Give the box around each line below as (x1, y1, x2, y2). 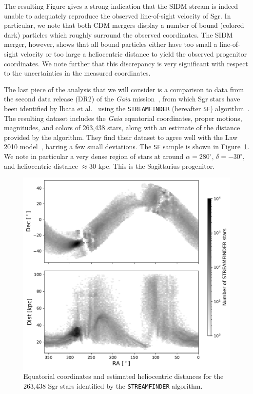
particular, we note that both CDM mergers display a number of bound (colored (4, 20, 244, 30)
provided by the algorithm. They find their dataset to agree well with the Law (4, 132, 238, 142)
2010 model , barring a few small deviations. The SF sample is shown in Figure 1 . (4, 141, 250, 152)
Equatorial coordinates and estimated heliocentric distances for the (23, 371, 224, 381)
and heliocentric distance (4, 160, 78, 171)
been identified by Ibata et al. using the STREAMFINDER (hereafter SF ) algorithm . (4, 103, 250, 113)
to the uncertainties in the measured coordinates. (4, 68, 151, 78)
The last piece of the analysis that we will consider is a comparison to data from (4, 84, 244, 94)
